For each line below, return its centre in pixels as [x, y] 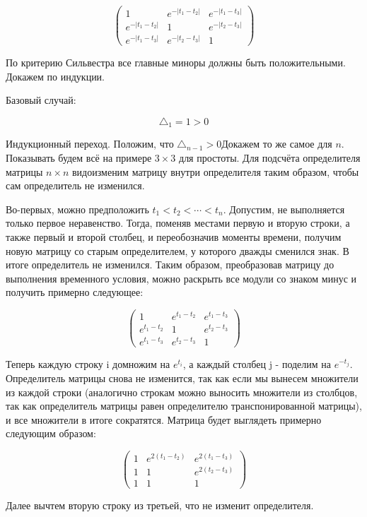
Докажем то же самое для [277, 144]
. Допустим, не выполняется [284, 209]
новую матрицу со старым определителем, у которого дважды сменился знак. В [177, 250]
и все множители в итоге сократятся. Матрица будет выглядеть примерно [164, 419]
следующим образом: [51, 433]
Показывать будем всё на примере [79, 158]
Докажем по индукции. [56, 76]
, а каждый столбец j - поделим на [257, 364]
